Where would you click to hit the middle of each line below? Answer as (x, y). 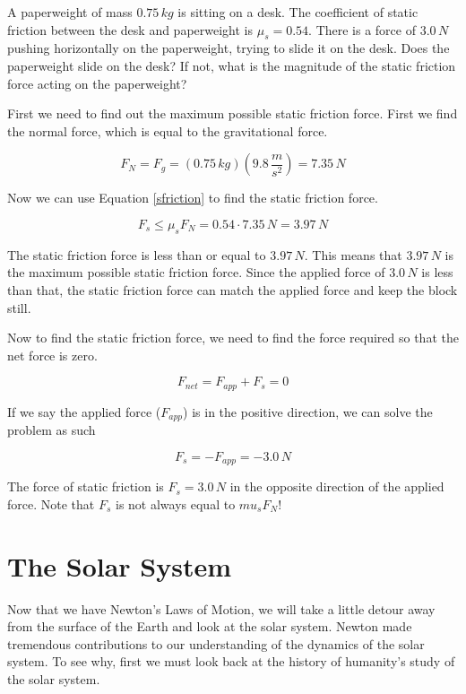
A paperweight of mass (70, 12)
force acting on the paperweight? (97, 83)
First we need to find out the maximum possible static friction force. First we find (233, 113)
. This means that (353, 254)
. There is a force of (362, 29)
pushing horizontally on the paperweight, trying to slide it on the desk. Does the (229, 48)
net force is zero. (52, 355)
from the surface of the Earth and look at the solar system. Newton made (210, 626)
